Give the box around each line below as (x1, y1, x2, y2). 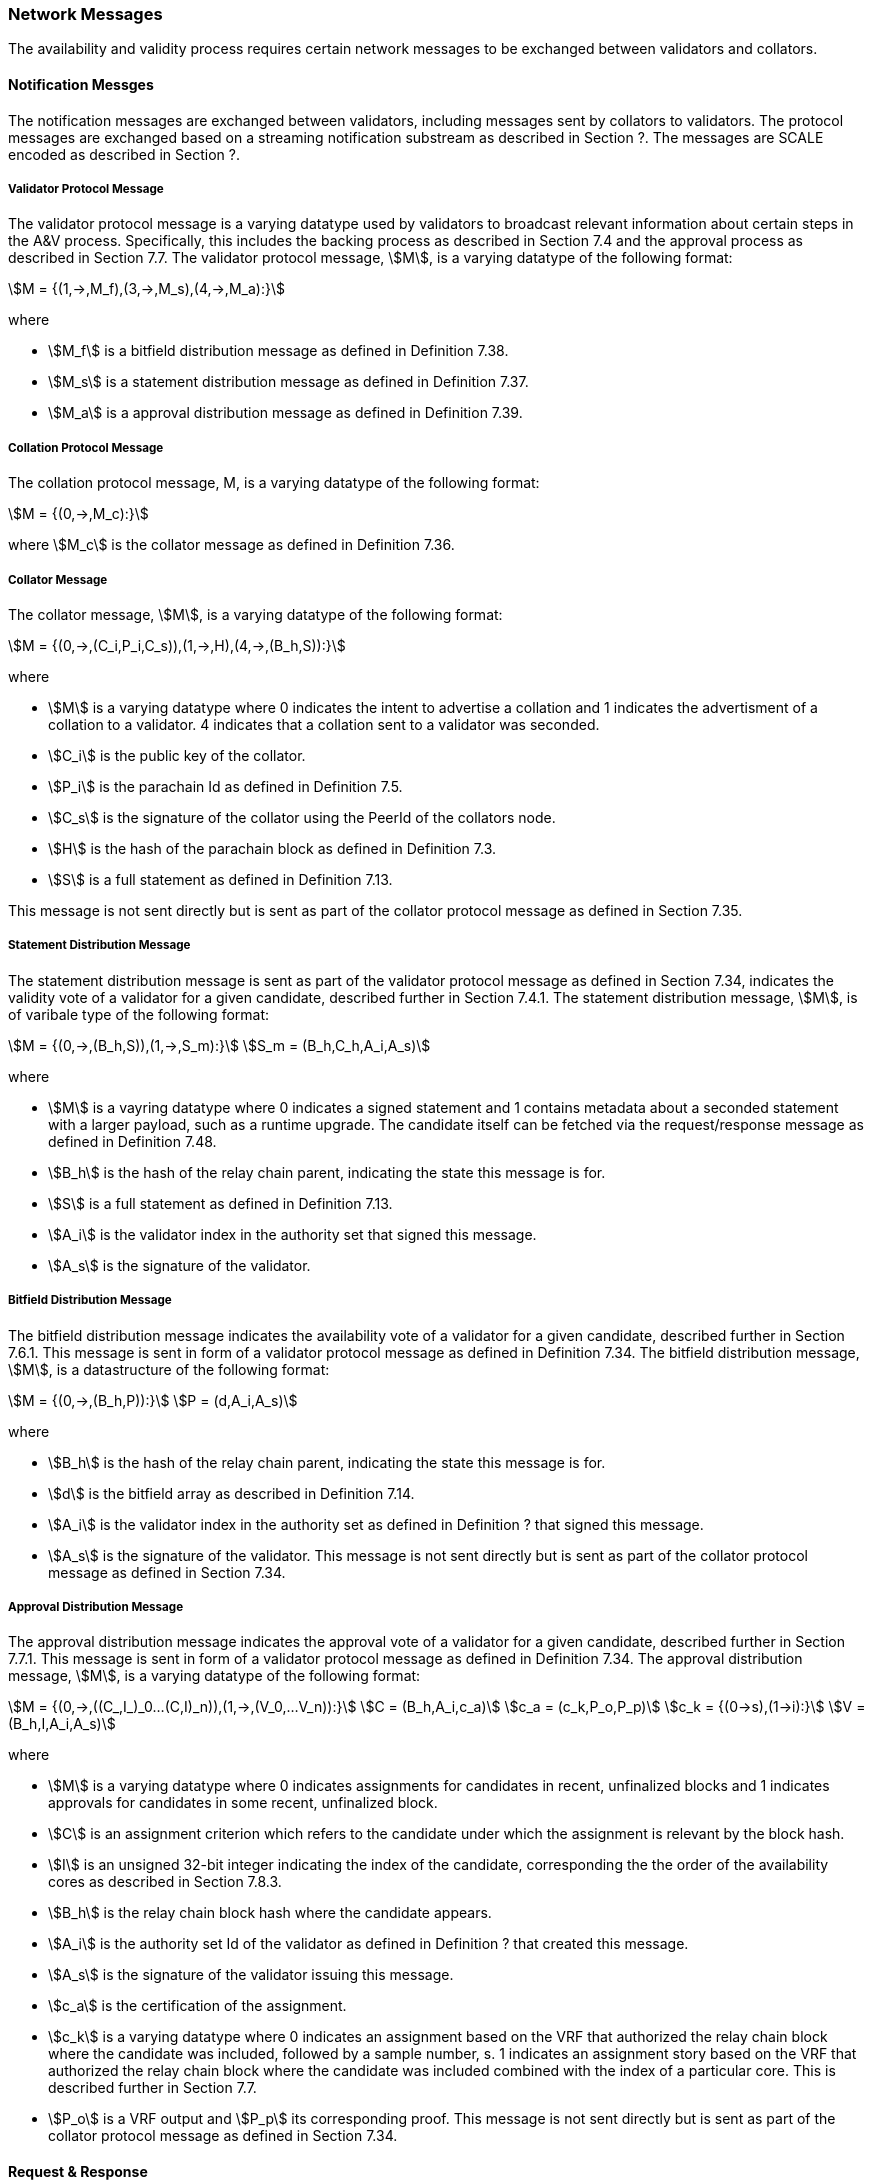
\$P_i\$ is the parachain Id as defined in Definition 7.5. (48, 777, 403, 795)
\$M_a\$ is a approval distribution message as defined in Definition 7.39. (48, 404, 523, 422)
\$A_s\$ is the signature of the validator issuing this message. (48, 1966, 454, 1984)
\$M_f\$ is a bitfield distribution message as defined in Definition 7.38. (48, 342, 509, 360)
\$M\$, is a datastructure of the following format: (8, 1360, 330, 1378)
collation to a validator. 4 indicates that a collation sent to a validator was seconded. (48, 715, 600, 733)
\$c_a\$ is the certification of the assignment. (48, 1997, 347, 2015)
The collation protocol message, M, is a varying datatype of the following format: (8, 474, 540, 492)
